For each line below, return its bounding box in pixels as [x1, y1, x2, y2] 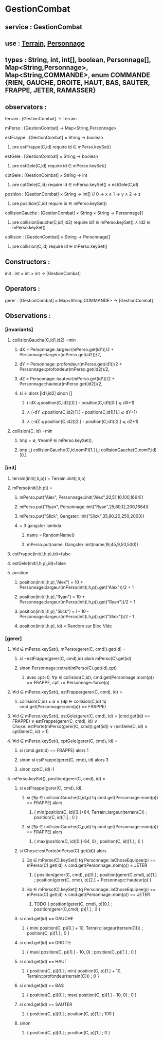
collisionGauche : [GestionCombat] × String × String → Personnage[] [5, 210, 144, 216]
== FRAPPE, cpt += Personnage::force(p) [26, 680, 109, 686]
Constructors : [5, 257, 50, 266]
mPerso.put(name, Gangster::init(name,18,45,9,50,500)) [26, 541, 139, 547]
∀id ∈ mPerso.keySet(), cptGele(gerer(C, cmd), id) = [12, 738, 118, 744]
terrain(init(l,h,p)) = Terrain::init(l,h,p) [12, 475, 86, 481]
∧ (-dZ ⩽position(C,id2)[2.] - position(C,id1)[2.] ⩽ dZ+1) [26, 419, 139, 424]
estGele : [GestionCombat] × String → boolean [5, 153, 98, 159]
